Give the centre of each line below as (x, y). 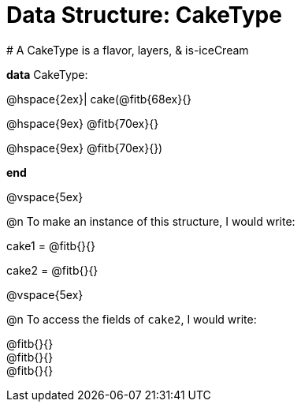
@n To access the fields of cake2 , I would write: (132, 319)
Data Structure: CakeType (144, 15)
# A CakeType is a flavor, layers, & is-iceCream (128, 50)
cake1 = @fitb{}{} (51, 245)
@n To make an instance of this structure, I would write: (151, 221)
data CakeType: (47, 74)
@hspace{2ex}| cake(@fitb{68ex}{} (99, 99)
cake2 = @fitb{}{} (52, 270)
